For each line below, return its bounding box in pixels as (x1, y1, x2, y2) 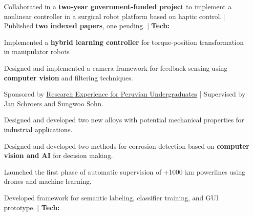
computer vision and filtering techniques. (4, 72, 133, 82)
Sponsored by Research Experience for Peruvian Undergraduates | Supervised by (4, 89, 246, 99)
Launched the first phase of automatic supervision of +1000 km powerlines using (4, 166, 246, 177)
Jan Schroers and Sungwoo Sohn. (4, 98, 104, 108)
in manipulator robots (4, 46, 70, 57)
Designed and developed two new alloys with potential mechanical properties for (4, 115, 244, 125)
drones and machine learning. (4, 176, 92, 186)
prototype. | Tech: (4, 202, 60, 212)
